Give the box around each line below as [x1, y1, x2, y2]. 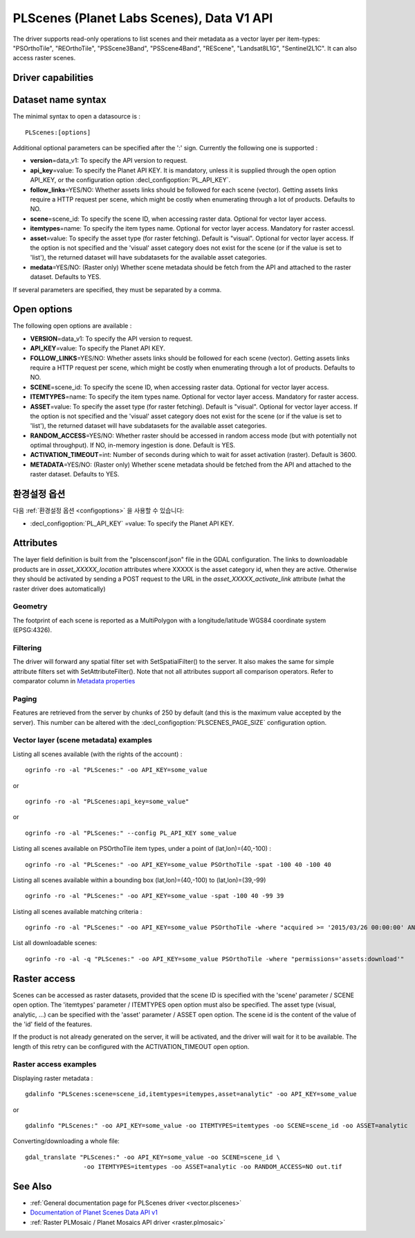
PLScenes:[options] [25, 128, 91, 136]
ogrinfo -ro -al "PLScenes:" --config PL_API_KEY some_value [25, 829, 237, 837]
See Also [12, 1181, 52, 1192]
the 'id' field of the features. [12, 1020, 93, 1028]
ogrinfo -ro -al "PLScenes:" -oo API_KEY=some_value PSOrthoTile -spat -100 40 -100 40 [25, 861, 332, 868]
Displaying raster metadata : [12, 1074, 93, 1082]
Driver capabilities [12, 72, 94, 84]
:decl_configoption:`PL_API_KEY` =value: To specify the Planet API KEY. [30, 519, 234, 528]
